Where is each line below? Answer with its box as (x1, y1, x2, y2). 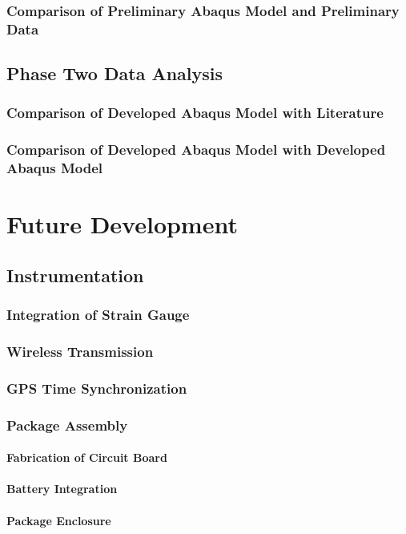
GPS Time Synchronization (6, 378, 187, 398)
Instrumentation (6, 262, 144, 287)
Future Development (6, 208, 238, 241)
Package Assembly (6, 415, 128, 435)
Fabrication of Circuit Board (6, 449, 167, 466)
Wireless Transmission (6, 342, 154, 362)
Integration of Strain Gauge (6, 305, 190, 325)
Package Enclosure (6, 512, 111, 528)
